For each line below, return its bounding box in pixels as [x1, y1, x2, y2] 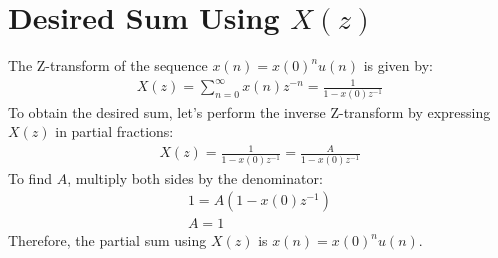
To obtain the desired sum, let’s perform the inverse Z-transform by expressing [8, 101, 491, 122]
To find [8, 167, 52, 188]
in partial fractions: [55, 121, 174, 142]
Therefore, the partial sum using [8, 230, 207, 251]
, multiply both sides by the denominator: [67, 167, 323, 188]
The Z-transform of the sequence [8, 55, 208, 76]
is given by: [363, 55, 433, 76]
